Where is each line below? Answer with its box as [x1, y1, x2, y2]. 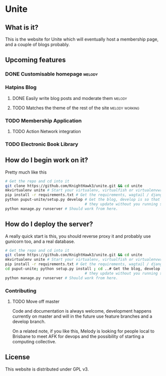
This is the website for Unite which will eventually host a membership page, [5, 36, 159, 42]
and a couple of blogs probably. [5, 42, 70, 47]
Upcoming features [5, 56, 66, 64]
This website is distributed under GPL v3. [5, 366, 89, 372]
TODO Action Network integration [12, 128, 81, 134]
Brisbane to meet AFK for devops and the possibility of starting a [12, 333, 144, 339]
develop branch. [12, 319, 46, 325]
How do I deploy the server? [5, 220, 93, 229]
